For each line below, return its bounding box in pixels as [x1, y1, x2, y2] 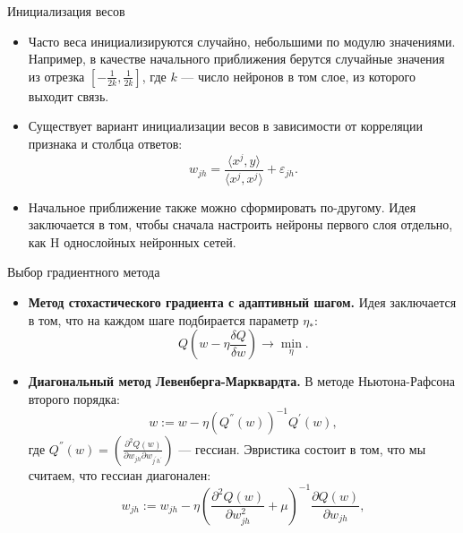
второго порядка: [28, 389, 120, 408]
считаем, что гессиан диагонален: [28, 465, 211, 484]
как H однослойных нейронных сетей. [28, 232, 236, 251]
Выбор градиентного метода [7, 262, 160, 281]
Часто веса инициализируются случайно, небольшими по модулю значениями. [28, 31, 456, 50]
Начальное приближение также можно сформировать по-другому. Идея [28, 197, 416, 216]
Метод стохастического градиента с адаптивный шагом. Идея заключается [28, 292, 457, 311]
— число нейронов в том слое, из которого [181, 66, 416, 85]
